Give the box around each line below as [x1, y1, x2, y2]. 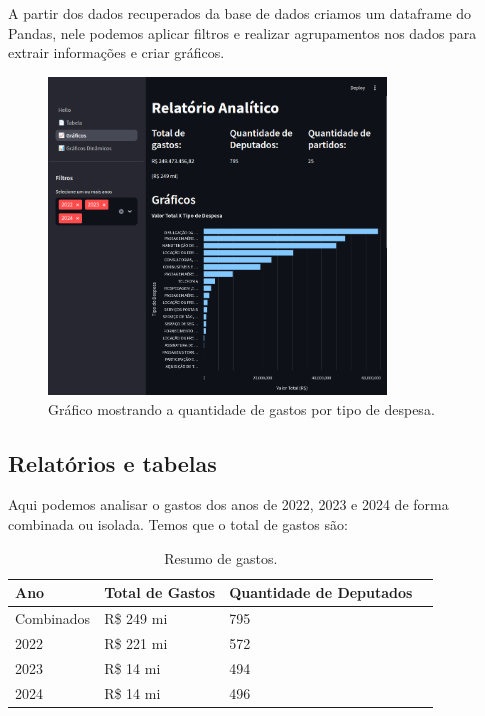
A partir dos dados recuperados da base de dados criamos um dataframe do [8, 3, 472, 23]
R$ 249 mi [104, 607, 168, 628]
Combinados [15, 607, 91, 628]
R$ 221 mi [104, 632, 168, 653]
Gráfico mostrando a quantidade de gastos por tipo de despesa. [48, 398, 435, 419]
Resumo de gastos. [164, 547, 278, 568]
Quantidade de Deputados [229, 582, 413, 603]
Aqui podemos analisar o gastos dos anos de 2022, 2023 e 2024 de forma [8, 494, 449, 515]
